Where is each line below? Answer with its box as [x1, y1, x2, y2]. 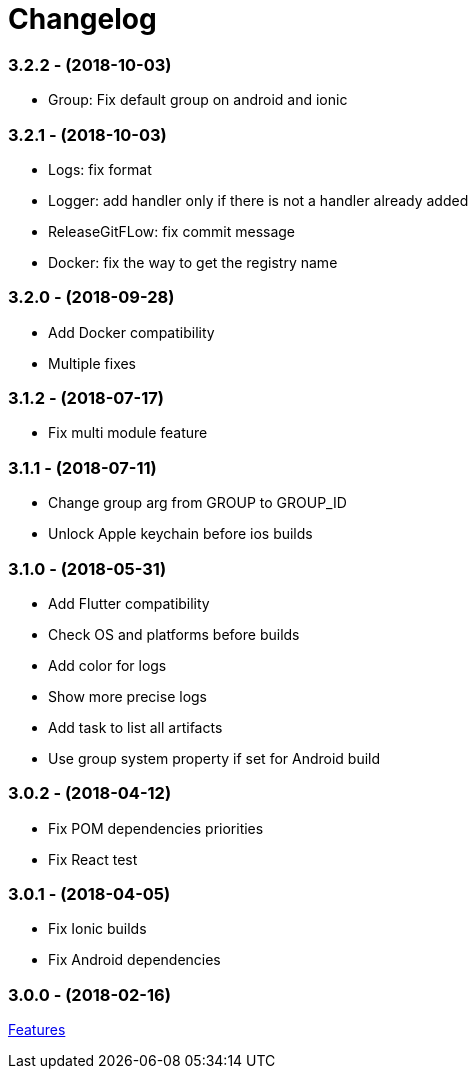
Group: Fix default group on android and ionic [48, 91, 348, 109]
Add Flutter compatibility [48, 594, 210, 612]
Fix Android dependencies [48, 951, 221, 969]
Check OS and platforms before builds [48, 625, 300, 643]
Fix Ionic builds [48, 920, 147, 938]
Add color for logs [48, 656, 167, 674]
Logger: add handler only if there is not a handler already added [48, 191, 469, 209]
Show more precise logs [48, 687, 208, 705]
